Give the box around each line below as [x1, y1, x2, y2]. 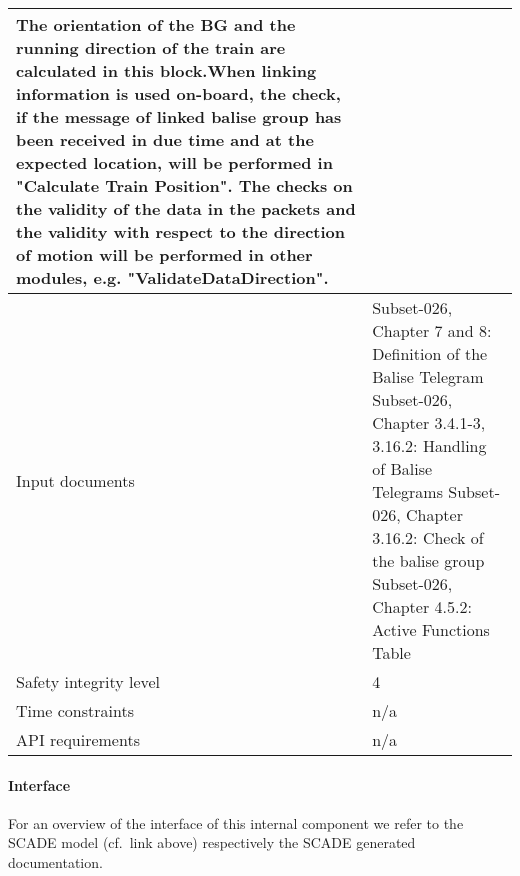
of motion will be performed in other [16, 243, 313, 266]
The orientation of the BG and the [16, 13, 296, 36]
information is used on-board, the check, [16, 82, 341, 105]
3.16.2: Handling [372, 434, 487, 457]
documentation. [8, 851, 103, 872]
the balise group [372, 549, 485, 572]
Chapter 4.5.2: [372, 595, 472, 618]
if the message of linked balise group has [16, 105, 342, 128]
